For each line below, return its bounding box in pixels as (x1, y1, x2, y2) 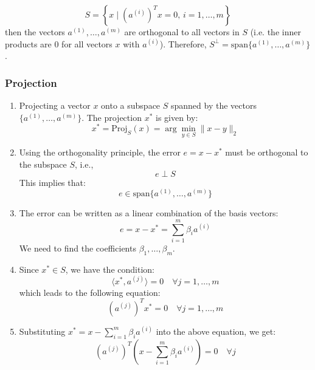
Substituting (19, 324, 66, 337)
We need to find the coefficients (19, 242, 136, 254)
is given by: (155, 111, 198, 123)
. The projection (81, 111, 142, 123)
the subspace (19, 158, 67, 171)
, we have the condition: (65, 262, 154, 275)
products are (5, 37, 52, 50)
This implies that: (19, 176, 86, 188)
